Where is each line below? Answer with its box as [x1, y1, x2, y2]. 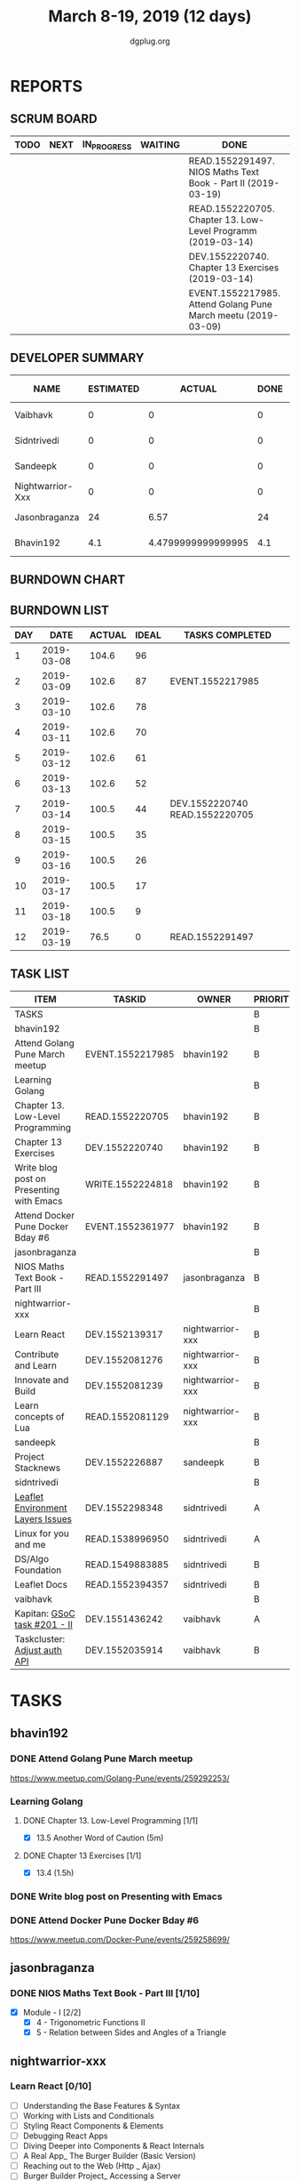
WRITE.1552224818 [84, 1178, 174, 1190]
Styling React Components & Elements [22, 2120, 164, 2131]
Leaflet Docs [14, 1578, 67, 1590]
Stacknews [14, 1461, 61, 1474]
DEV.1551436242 [84, 1613, 163, 1625]
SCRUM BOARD [10, 111, 98, 126]
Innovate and [14, 1373, 69, 1386]
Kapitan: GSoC [14, 1607, 76, 1620]
